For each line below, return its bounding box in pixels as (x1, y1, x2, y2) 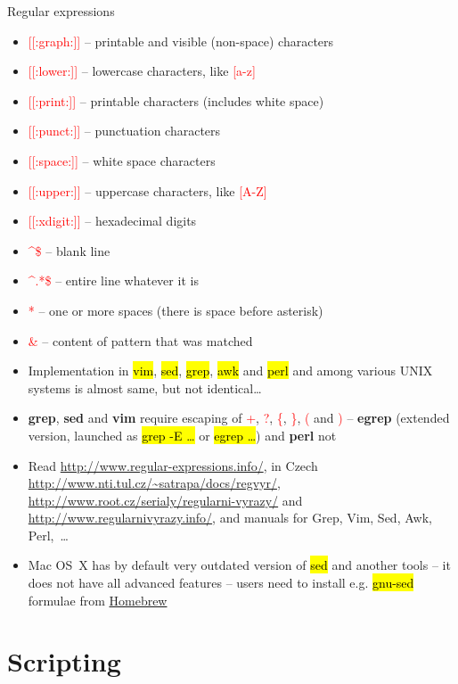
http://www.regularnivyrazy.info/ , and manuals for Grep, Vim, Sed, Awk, (28, 508, 432, 527)
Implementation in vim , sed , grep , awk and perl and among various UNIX (28, 361, 433, 380)
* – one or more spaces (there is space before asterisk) (28, 301, 323, 319)
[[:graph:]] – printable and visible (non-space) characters (28, 31, 334, 50)
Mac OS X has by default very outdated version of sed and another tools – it (28, 556, 451, 574)
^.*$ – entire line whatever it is (28, 271, 199, 290)
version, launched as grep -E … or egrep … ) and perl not (28, 425, 337, 444)
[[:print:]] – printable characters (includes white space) (28, 91, 324, 110)
